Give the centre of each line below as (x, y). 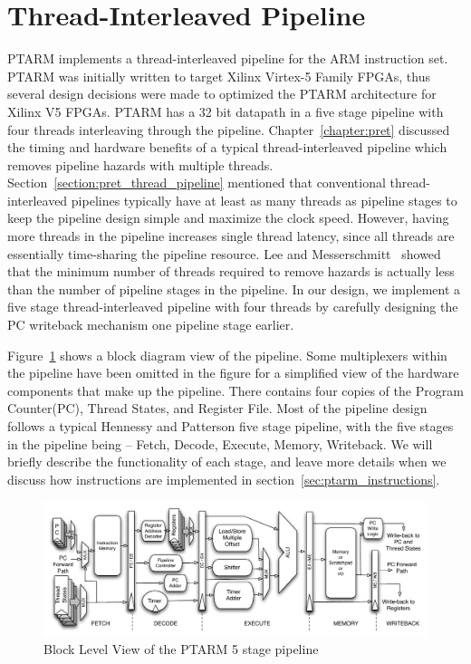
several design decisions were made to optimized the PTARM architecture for (222, 94)
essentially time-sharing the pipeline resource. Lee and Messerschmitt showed (224, 253)
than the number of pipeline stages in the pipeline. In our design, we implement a (234, 289)
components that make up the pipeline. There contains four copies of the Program (235, 390)
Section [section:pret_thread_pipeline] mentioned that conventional (197, 183)
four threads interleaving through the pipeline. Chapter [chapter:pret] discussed (229, 129)
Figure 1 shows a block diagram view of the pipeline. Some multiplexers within (227, 355)
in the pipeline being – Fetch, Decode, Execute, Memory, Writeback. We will (220, 443)
